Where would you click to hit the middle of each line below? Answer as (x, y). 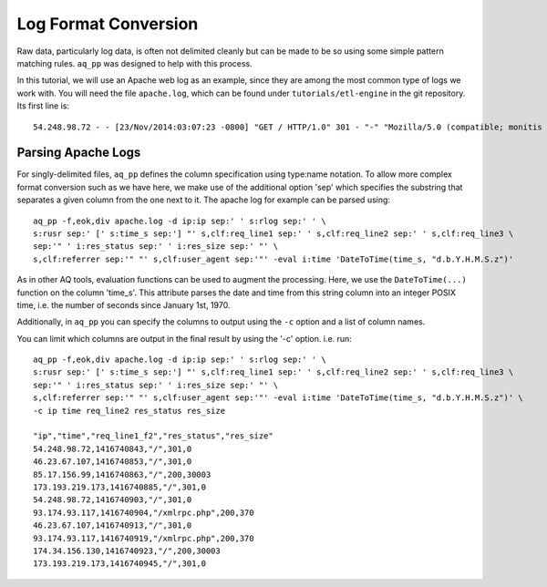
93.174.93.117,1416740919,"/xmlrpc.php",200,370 (144, 538)
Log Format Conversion (108, 24)
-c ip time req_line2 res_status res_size (129, 411)
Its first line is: (43, 106)
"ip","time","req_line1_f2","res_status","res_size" (153, 436)
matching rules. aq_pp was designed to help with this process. (134, 63)
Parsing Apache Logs (79, 153)
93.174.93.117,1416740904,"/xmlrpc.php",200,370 (144, 512)
